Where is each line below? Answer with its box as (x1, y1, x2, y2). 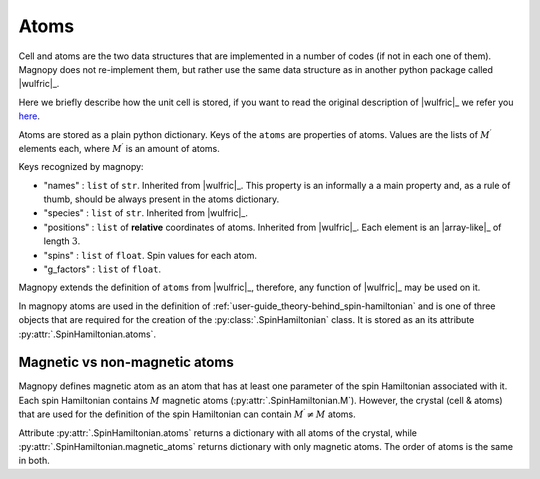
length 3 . (43, 235, 81, 247)
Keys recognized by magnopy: (18, 161, 144, 173)
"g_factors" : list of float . (43, 263, 162, 275)
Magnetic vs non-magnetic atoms (18, 354, 234, 371)
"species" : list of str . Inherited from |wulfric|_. (43, 207, 249, 219)
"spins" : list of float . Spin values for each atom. (43, 249, 257, 261)
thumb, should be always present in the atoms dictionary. (43, 193, 280, 205)
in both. (18, 455, 50, 467)
